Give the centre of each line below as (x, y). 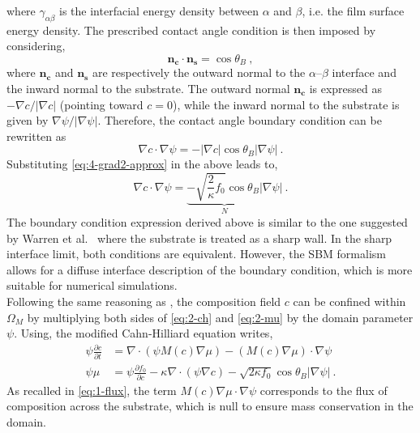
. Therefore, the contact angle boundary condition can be (240, 120)
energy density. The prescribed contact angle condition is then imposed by (191, 30)
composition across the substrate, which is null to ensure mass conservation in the (210, 406)
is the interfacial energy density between (159, 11)
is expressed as (346, 89)
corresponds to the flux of (324, 390)
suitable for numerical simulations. (92, 285)
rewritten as (36, 136)
